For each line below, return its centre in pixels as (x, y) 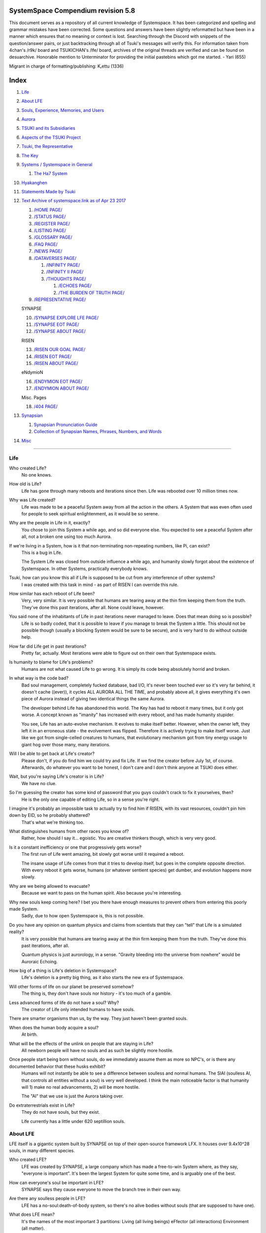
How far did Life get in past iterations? (48, 646)
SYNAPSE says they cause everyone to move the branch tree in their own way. (101, 1189)
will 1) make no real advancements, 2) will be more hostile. (81, 1087)
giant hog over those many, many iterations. (66, 744)
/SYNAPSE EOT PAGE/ (56, 325)
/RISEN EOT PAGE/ (53, 356)
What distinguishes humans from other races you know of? (69, 832)
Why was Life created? (33, 500)
